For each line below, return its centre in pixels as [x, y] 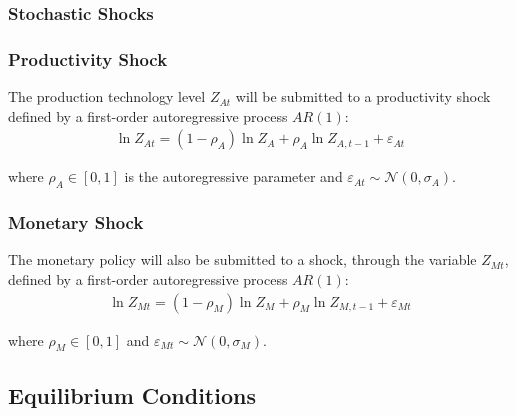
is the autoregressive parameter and [233, 176]
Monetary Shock [76, 222]
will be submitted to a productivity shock [363, 96]
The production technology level [107, 96]
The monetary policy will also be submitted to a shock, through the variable [242, 259]
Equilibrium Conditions [132, 394]
